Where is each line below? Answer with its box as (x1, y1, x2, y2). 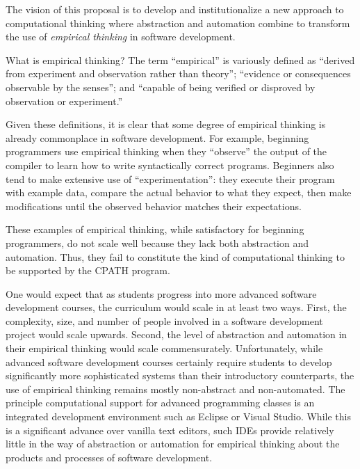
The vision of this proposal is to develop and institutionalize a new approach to (6, 2, 344, 16)
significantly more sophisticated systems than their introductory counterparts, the (6, 368, 354, 383)
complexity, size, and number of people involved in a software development (6, 313, 323, 328)
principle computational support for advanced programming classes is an (6, 395, 315, 410)
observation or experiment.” (6, 93, 123, 108)
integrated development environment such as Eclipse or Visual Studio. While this (6, 409, 351, 424)
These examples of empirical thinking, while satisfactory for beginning (6, 222, 304, 237)
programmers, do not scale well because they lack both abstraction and (6, 235, 309, 250)
